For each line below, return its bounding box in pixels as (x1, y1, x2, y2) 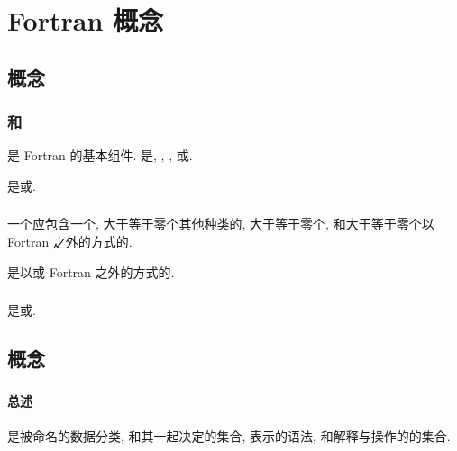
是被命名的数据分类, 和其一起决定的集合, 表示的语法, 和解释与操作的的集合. (7, 426, 451, 445)
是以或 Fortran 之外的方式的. (7, 262, 175, 281)
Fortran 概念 (7, 2, 164, 39)
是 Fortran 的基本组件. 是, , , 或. (7, 146, 193, 165)
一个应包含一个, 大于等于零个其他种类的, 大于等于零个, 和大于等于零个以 (7, 214, 434, 233)
